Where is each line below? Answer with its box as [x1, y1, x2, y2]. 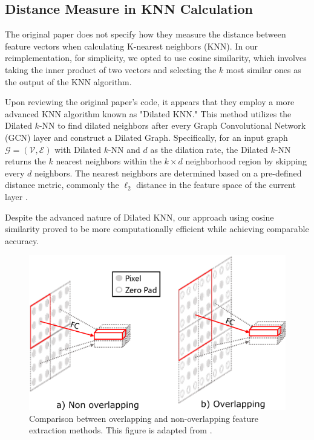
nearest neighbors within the [56, 155, 162, 167]
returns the [5, 155, 46, 167]
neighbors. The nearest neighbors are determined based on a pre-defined [34, 166, 302, 179]
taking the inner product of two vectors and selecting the [5, 63, 217, 76]
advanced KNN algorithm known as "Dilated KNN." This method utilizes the [5, 107, 292, 120]
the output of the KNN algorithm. [5, 75, 132, 88]
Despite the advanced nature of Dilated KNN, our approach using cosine [5, 210, 274, 223]
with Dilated [54, 143, 101, 155]
